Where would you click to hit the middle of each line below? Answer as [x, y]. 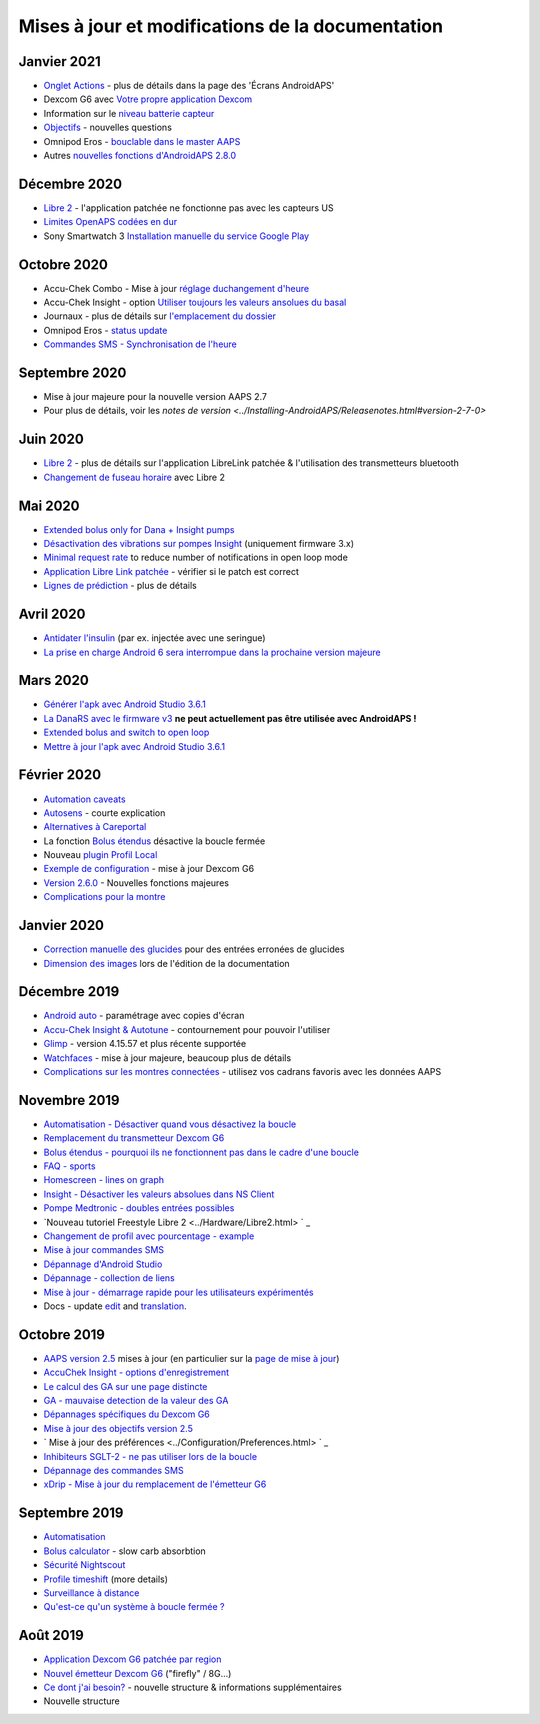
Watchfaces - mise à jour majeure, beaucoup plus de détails [167, 1057]
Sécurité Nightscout [84, 1565]
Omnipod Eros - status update [105, 330]
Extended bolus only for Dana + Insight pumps [139, 529]
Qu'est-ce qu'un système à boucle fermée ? [134, 1607]
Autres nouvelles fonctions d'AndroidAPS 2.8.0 [140, 156]
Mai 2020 [49, 505]
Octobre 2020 [63, 264]
